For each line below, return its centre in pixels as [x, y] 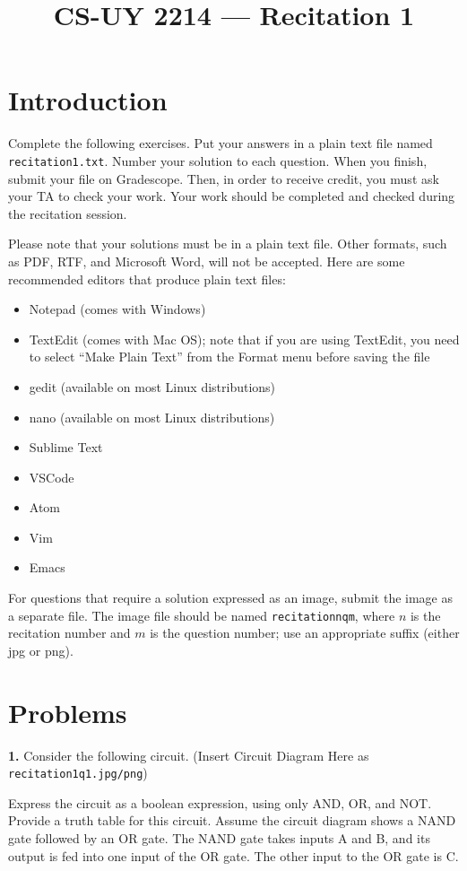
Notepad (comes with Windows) [117, 309]
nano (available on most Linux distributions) [152, 417]
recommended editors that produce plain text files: [147, 279]
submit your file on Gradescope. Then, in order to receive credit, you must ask [224, 178]
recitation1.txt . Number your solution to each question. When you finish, [218, 160]
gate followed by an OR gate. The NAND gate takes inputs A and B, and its [219, 838]
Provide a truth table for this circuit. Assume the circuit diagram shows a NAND [232, 820]
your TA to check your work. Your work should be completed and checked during [232, 196]
